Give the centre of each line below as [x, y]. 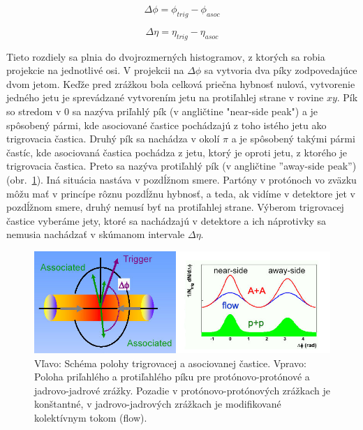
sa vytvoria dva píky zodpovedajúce [281, 70]
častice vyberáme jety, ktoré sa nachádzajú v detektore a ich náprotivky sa [166, 220]
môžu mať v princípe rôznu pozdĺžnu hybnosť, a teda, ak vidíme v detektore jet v [181, 193]
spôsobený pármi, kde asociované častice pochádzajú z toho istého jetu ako [166, 125]
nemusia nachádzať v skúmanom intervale [96, 234]
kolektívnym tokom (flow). [91, 417]
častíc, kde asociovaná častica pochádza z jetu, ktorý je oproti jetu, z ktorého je [177, 152]
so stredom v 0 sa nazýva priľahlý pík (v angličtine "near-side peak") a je [162, 111]
